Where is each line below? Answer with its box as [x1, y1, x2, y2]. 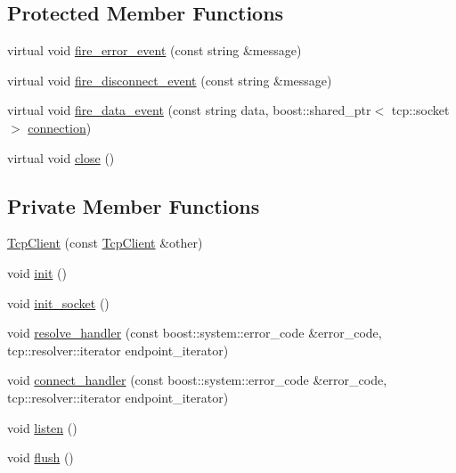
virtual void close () [7, 148, 115, 167]
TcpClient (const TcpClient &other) [7, 233, 203, 252]
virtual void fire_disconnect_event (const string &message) [7, 70, 332, 89]
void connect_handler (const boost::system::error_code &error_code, [7, 371, 387, 389]
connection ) [28, 118, 92, 136]
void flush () [7, 448, 74, 467]
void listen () [7, 418, 77, 436]
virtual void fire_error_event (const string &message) [7, 41, 302, 60]
